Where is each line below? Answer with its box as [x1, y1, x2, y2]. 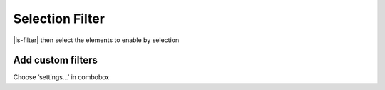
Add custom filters [13, 54, 98, 66]
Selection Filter [13, 11, 105, 26]
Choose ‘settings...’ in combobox [13, 73, 110, 81]
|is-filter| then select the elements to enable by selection [13, 36, 180, 44]
